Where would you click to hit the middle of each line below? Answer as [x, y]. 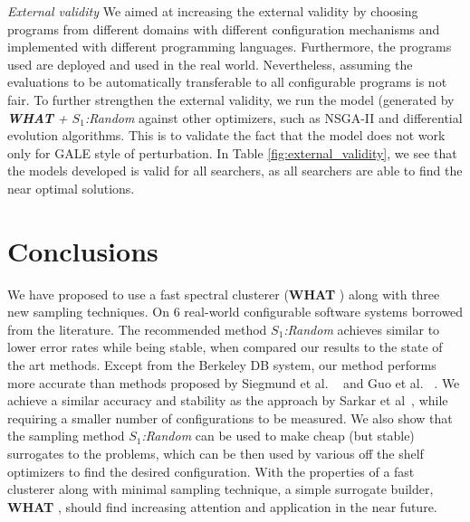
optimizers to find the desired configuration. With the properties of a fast [211, 471]
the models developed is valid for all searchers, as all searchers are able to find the [235, 171]
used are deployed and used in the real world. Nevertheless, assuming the [210, 64]
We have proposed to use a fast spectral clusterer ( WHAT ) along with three [224, 294]
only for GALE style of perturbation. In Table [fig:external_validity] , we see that [232, 152]
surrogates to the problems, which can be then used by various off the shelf [216, 453]
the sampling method [66, 436]
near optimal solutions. [71, 188]
